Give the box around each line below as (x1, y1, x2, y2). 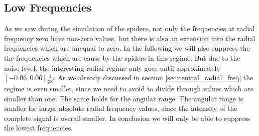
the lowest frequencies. (4, 122, 73, 133)
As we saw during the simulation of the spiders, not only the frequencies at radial (4, 23, 255, 34)
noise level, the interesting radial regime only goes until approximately (4, 62, 220, 73)
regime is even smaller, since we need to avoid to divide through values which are (4, 83, 254, 93)
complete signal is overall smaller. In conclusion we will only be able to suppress (4, 112, 250, 123)
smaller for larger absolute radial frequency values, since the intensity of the (4, 103, 237, 113)
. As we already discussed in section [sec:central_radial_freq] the (53, 72, 253, 83)
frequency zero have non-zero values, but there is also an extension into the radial (4, 33, 255, 43)
